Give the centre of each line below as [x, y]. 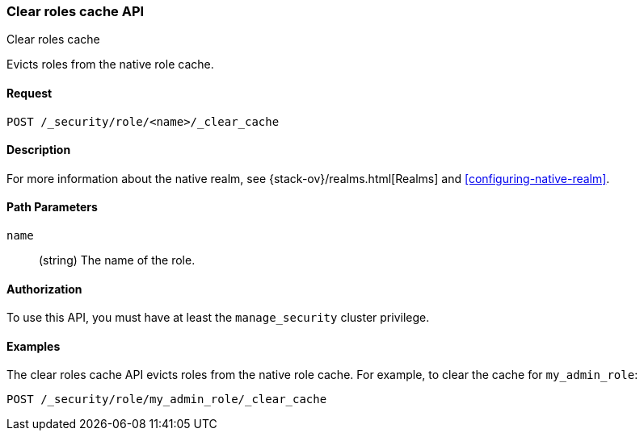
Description [39, 150]
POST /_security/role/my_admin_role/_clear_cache [167, 400]
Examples [34, 346]
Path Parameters [52, 207]
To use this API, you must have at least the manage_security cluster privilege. [218, 318]
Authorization [44, 289]
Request [29, 93]
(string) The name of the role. [117, 260]
